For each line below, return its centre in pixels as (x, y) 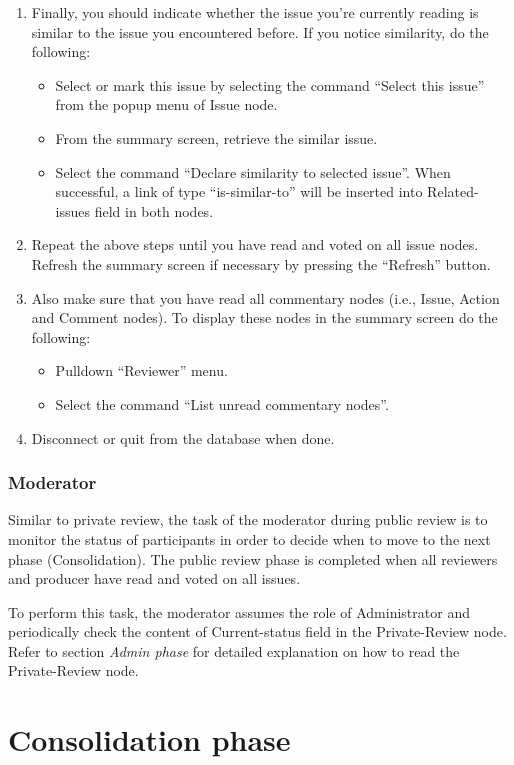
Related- (453, 191)
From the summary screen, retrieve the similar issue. (216, 137)
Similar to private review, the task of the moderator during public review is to (248, 519)
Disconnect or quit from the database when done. (183, 437)
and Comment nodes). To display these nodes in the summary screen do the (264, 317)
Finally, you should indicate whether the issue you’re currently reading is (255, 12)
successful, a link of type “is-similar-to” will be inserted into (239, 191)
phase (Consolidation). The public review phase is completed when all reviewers (253, 558)
